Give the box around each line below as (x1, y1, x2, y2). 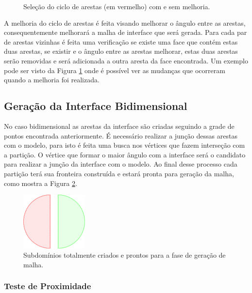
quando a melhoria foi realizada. (4, 75, 100, 85)
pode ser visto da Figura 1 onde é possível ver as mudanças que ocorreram (4, 65, 225, 75)
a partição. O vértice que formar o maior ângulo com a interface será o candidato (4, 149, 246, 159)
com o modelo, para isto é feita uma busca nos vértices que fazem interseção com (4, 140, 245, 150)
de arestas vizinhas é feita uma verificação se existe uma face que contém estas (4, 36, 238, 46)
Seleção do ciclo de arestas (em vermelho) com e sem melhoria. (23, 1, 210, 11)
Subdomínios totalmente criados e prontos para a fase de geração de (23, 250, 226, 260)
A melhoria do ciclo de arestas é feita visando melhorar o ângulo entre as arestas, (4, 17, 246, 28)
